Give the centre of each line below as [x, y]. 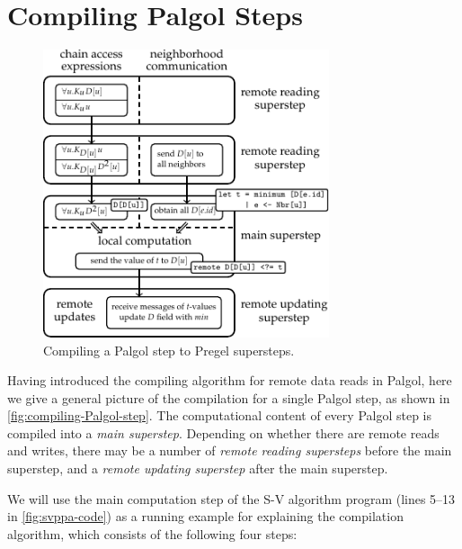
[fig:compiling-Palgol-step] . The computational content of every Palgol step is [219, 415]
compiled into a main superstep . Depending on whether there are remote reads [223, 432]
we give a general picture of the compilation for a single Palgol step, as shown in [229, 397]
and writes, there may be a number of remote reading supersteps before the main [230, 450]
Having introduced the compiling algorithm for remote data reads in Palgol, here [230, 380]
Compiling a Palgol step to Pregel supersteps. [169, 350]
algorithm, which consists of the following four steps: [152, 533]
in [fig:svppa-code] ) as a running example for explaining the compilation [205, 516]
